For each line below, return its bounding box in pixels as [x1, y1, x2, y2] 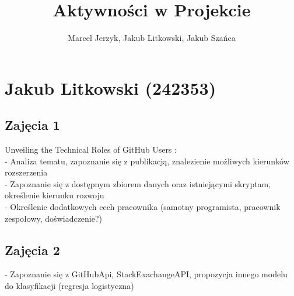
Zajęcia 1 [5, 116, 60, 134]
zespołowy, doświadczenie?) [5, 212, 103, 224]
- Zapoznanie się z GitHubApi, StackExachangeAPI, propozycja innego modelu [5, 268, 288, 280]
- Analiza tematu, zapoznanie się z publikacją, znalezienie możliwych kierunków [5, 154, 289, 167]
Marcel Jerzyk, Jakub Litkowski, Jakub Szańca [68, 32, 236, 44]
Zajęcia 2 [5, 240, 60, 259]
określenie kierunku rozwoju [5, 189, 104, 201]
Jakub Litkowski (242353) [5, 75, 216, 99]
